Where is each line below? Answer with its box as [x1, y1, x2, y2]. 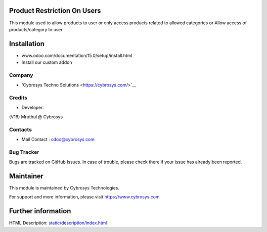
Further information [9, 207, 71, 215]
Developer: [21, 104, 44, 111]
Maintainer [9, 172, 44, 180]
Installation [9, 40, 44, 48]
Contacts [9, 126, 32, 133]
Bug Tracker [9, 148, 40, 155]
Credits [9, 94, 27, 101]
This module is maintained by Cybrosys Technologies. [9, 185, 120, 191]
